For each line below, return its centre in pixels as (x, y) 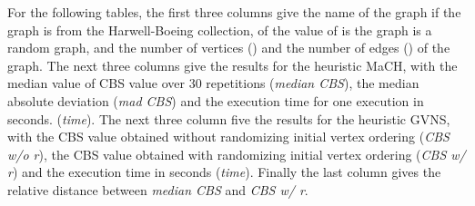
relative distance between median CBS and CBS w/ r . (158, 189)
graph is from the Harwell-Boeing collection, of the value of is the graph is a (220, 29)
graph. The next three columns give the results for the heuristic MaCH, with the (232, 65)
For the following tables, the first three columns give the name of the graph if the (234, 12)
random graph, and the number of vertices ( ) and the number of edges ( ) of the (229, 48)
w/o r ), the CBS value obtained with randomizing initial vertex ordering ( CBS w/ (237, 154)
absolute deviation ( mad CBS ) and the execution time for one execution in (216, 100)
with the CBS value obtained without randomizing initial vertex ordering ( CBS (228, 137)
